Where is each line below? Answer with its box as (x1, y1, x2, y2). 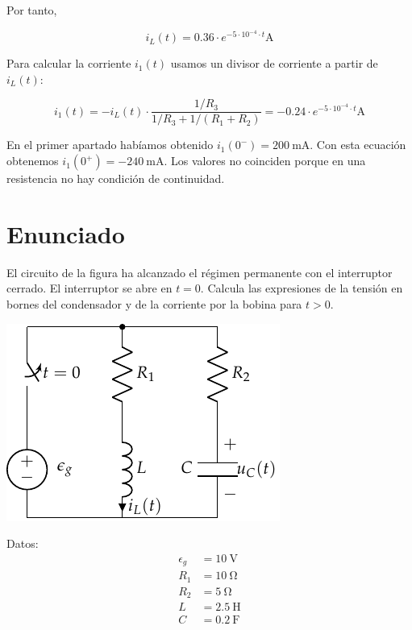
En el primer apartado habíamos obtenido (6, 136, 214, 153)
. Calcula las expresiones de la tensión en (200, 280, 403, 296)
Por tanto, (6, 2, 57, 18)
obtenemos (6, 152, 59, 169)
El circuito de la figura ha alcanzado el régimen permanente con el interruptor (6, 263, 393, 280)
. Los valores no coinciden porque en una (164, 152, 366, 169)
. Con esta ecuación (310, 136, 406, 153)
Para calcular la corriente (6, 55, 131, 72)
